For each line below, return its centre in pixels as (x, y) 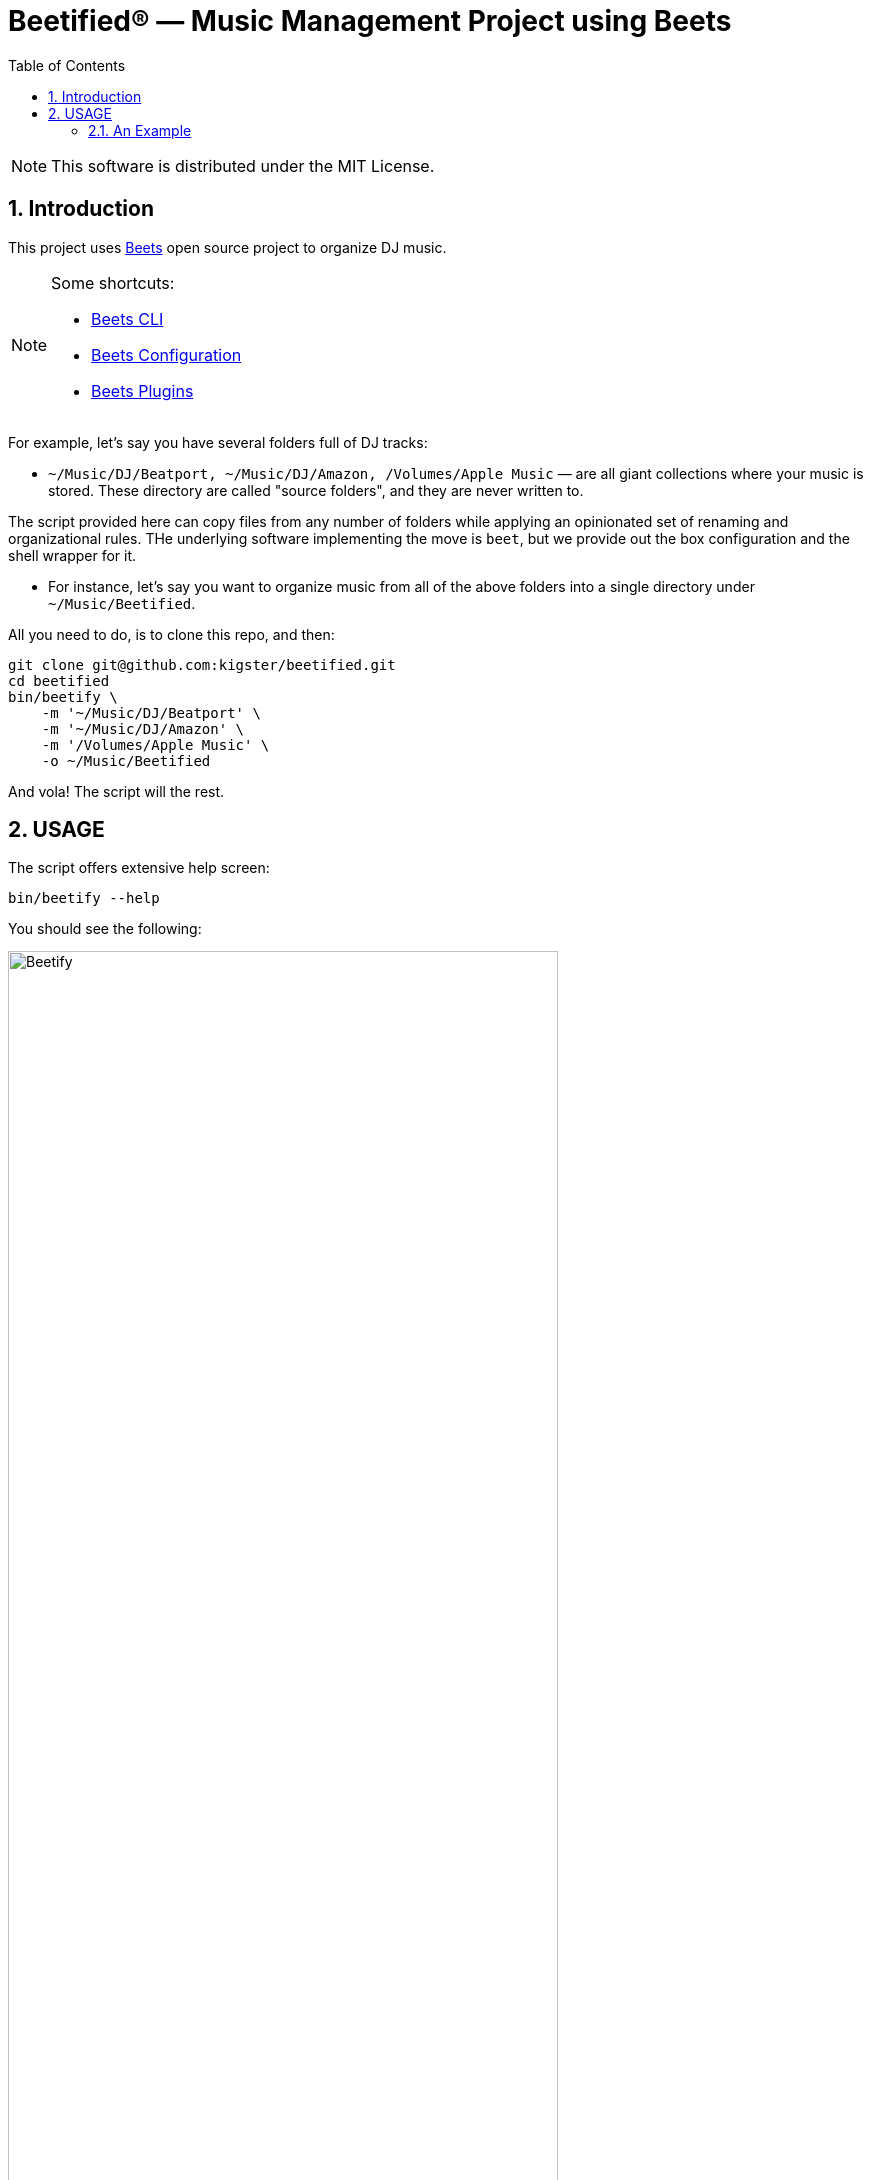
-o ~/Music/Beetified (126, 760)
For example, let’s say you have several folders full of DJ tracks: (218, 442)
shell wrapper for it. (72, 555)
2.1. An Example (140, 130)
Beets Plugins (142, 390)
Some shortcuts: (113, 282)
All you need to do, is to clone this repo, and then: (171, 634)
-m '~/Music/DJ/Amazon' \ (143, 728)
